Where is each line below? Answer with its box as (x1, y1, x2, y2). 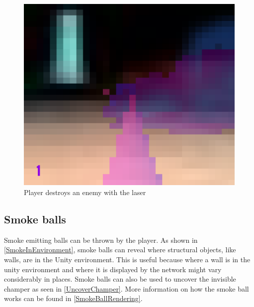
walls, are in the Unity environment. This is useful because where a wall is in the (4, 254, 251, 264)
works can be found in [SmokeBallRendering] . (4, 293, 143, 304)
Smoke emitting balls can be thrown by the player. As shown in (4, 234, 198, 245)
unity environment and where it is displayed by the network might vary (4, 264, 222, 274)
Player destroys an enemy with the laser (24, 187, 146, 197)
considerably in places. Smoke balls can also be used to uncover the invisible (4, 274, 236, 284)
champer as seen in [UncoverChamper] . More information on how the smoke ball (4, 283, 249, 294)
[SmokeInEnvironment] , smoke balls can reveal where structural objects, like (4, 244, 236, 255)
